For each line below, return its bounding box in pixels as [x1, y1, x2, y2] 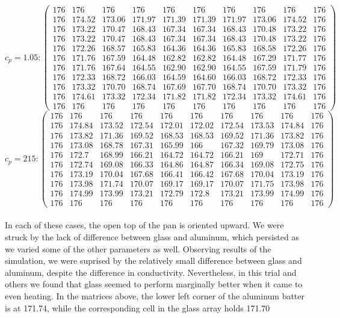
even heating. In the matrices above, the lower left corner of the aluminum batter [5, 289, 305, 302]
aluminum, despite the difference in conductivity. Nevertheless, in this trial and [5, 266, 297, 278]
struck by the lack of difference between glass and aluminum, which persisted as [5, 230, 299, 243]
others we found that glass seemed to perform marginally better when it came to [5, 278, 303, 290]
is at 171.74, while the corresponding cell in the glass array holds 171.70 [5, 301, 270, 314]
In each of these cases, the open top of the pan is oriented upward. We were [5, 219, 284, 231]
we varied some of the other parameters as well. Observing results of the [5, 242, 271, 255]
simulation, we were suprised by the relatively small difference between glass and [5, 254, 302, 267]
